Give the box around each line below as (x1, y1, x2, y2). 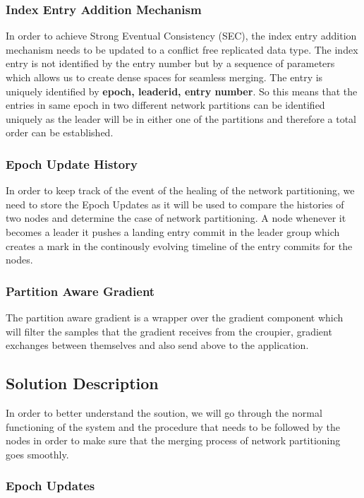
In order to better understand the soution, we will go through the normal (6, 405, 322, 420)
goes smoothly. (6, 446, 69, 461)
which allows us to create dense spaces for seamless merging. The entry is (6, 70, 323, 84)
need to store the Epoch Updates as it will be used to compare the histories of (6, 196, 344, 211)
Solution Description (6, 372, 159, 394)
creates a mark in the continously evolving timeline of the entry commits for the (6, 238, 353, 253)
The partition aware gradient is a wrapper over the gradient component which (6, 309, 344, 324)
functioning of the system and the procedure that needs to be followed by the (6, 419, 340, 434)
